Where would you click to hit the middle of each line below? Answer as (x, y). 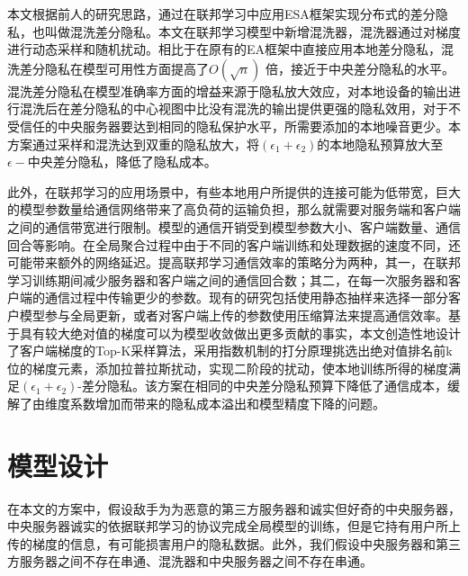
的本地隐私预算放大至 (380, 144)
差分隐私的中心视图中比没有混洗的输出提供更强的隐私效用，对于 (259, 108)
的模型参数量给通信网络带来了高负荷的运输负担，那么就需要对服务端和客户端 (234, 209)
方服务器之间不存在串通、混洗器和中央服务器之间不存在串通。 (190, 561)
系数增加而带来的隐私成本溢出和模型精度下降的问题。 (227, 403)
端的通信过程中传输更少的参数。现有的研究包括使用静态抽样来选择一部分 (234, 297)
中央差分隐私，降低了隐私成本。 (122, 162)
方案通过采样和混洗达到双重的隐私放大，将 (133, 144)
